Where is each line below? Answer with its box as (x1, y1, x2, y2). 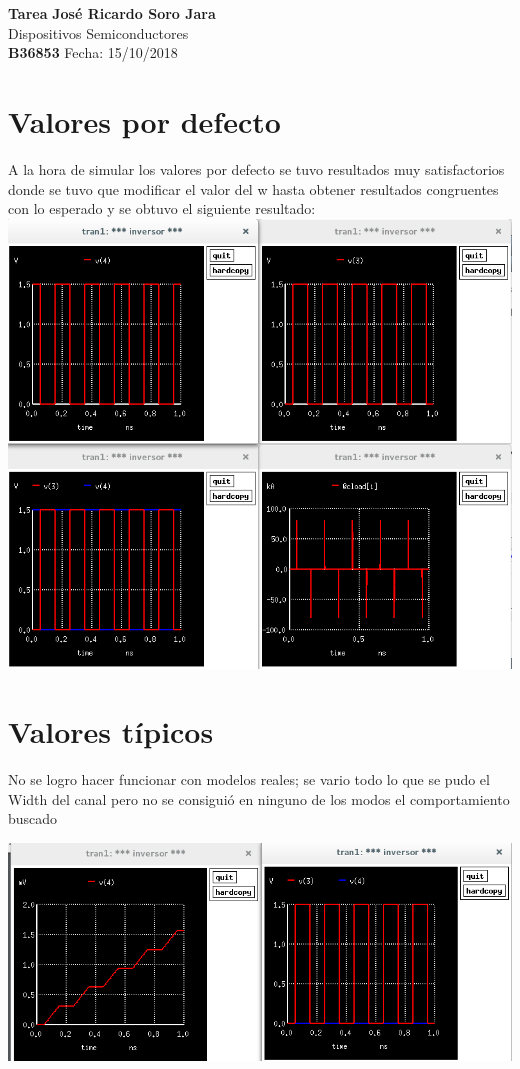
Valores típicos (8, 711, 214, 752)
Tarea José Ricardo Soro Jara (8, 3, 216, 23)
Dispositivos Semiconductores (8, 22, 189, 43)
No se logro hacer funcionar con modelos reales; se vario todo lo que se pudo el (8, 769, 490, 790)
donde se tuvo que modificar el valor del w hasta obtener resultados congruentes (8, 178, 499, 199)
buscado (8, 808, 58, 829)
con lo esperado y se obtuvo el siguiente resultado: (8, 198, 316, 219)
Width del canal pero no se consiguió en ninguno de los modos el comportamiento (8, 788, 510, 809)
